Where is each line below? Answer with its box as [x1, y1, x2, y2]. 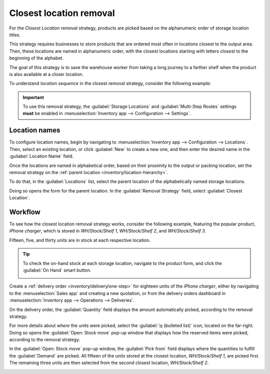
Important [22, 94, 44, 100]
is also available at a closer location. [9, 71, 83, 77]
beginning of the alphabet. [9, 55, 64, 61]
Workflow [9, 207, 41, 216]
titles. [9, 31, 21, 37]
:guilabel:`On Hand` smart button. [22, 267, 91, 273]
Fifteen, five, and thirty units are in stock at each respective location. [9, 237, 151, 243]
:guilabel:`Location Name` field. [9, 153, 74, 159]
